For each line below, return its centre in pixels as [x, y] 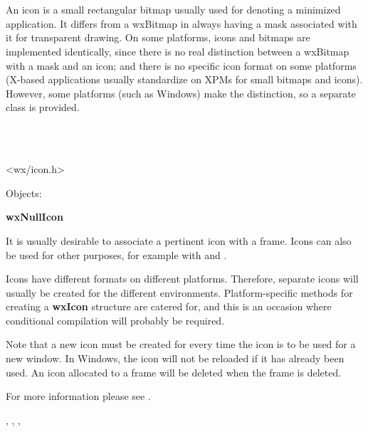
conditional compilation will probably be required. [115, 320]
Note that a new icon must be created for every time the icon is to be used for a [181, 344]
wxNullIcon [35, 217]
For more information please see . [78, 396]
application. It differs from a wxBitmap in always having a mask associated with [182, 23]
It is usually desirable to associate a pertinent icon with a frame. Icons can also [179, 240]
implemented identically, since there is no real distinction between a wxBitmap [178, 51]
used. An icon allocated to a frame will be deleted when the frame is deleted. [174, 372]
